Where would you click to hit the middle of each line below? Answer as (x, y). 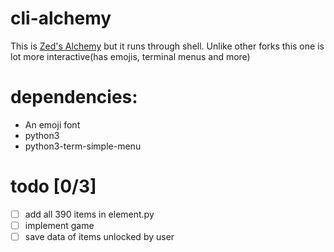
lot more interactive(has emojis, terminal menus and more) (130, 56)
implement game (59, 225)
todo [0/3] (53, 186)
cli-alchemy (61, 18)
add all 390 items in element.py (89, 214)
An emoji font (52, 124)
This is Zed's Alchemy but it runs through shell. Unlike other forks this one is (167, 46)
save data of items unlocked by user (99, 236)
